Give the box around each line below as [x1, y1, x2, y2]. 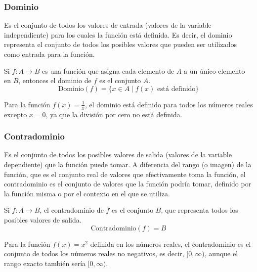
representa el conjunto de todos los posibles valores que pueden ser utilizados [4, 39, 237, 49]
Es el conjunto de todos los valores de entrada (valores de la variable [4, 20, 212, 30]
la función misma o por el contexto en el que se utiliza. [4, 188, 170, 198]
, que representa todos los [161, 205, 238, 215]
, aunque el [204, 248, 238, 259]
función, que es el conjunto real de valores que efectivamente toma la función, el [4, 169, 246, 179]
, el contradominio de [40, 205, 104, 215]
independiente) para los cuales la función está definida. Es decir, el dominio [4, 29, 232, 40]
